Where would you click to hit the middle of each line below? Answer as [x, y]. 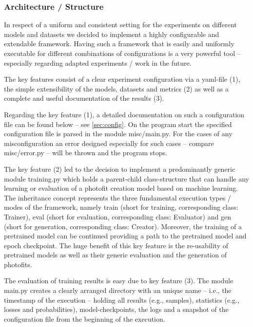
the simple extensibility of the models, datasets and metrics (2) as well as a [117, 88]
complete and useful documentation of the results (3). [84, 98]
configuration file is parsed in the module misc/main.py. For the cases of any [118, 134]
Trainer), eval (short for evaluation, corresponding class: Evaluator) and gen [117, 216]
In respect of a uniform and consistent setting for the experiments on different [120, 25]
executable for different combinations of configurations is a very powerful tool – [122, 53]
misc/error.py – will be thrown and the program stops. [86, 153]
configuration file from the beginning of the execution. [85, 318]
